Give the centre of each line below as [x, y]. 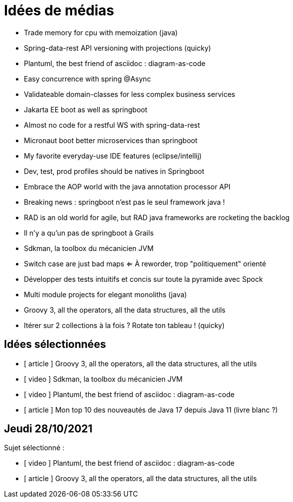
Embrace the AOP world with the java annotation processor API [127, 186]
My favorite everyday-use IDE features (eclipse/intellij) [113, 156]
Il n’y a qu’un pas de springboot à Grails [89, 233]
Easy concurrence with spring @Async [88, 79]
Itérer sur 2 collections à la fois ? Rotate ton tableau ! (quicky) [124, 325]
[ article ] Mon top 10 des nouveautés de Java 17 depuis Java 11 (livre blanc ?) [151, 410]
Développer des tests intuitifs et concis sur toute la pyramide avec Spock [144, 279]
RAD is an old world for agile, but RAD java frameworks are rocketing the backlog [157, 217]
